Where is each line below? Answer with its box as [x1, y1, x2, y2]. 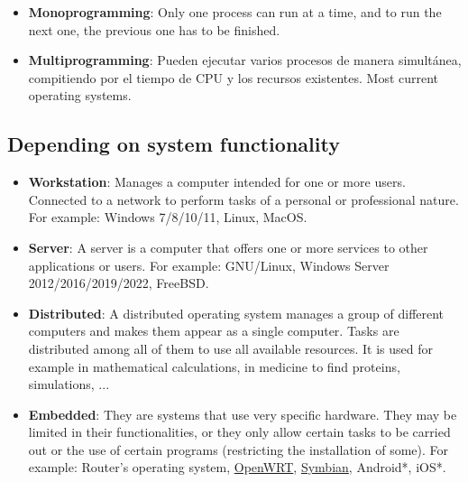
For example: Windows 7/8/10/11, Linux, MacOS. [28, 208, 307, 227]
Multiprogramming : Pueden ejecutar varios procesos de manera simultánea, [28, 51, 462, 70]
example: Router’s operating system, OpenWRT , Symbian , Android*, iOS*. [28, 458, 446, 477]
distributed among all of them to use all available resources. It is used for [28, 338, 434, 357]
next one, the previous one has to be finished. [28, 20, 280, 39]
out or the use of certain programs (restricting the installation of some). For [28, 440, 448, 459]
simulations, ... [28, 375, 110, 394]
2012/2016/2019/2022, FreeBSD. [28, 273, 209, 292]
